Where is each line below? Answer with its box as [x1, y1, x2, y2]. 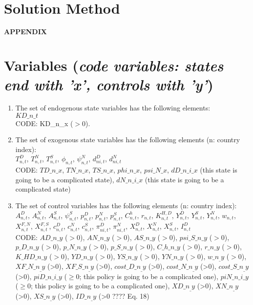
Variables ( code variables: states [4, 55, 224, 75]
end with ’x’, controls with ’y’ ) [4, 74, 213, 95]
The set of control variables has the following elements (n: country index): [15, 200, 237, 210]
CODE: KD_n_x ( [15, 118, 73, 128]
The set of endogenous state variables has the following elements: [15, 103, 211, 113]
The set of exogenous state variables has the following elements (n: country [15, 134, 240, 145]
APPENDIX [4, 26, 47, 37]
